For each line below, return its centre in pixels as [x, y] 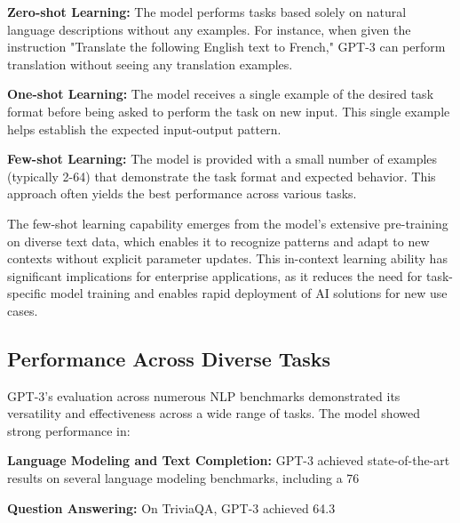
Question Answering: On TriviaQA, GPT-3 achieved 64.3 [171, 507]
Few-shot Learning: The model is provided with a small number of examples [222, 159]
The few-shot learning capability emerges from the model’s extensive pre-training [228, 223]
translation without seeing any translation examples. [150, 64]
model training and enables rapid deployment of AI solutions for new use [249, 293]
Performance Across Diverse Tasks [169, 358]
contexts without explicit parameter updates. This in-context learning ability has [227, 258]
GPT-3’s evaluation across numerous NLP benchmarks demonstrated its [204, 395]
